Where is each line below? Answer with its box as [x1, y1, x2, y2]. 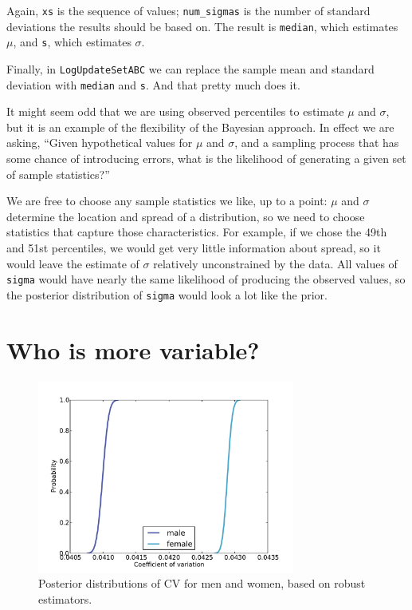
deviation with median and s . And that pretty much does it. [6, 76, 300, 93]
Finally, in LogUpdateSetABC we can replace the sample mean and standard [6, 60, 375, 77]
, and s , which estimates [13, 34, 131, 50]
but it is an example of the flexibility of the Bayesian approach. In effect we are [6, 118, 394, 135]
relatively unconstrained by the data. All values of [153, 255, 398, 271]
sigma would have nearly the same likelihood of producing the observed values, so [6, 271, 406, 287]
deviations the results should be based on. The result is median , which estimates [6, 18, 398, 34]
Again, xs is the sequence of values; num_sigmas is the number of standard [6, 2, 371, 18]
